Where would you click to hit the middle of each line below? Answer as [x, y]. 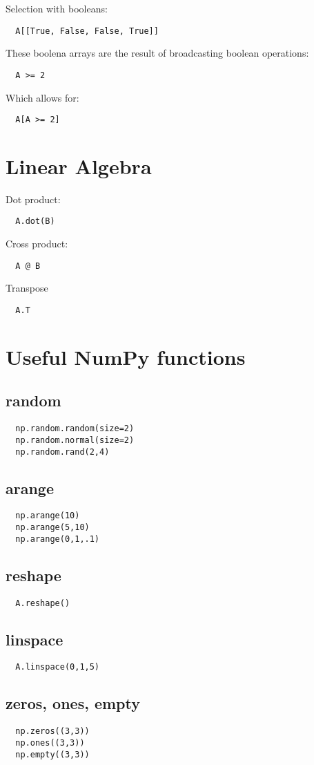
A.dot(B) [35, 221]
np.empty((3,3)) [52, 754]
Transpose [27, 288]
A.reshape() [43, 603]
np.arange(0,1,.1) [58, 539]
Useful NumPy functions [126, 356]
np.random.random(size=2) [75, 429]
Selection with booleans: [57, 8]
